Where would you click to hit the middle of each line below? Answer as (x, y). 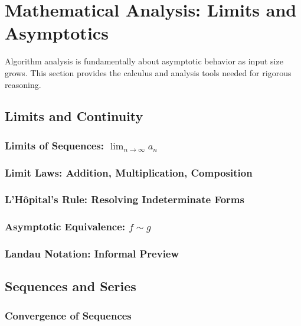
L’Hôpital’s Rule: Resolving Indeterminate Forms (125, 199)
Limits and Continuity (74, 116)
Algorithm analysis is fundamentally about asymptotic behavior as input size (144, 61)
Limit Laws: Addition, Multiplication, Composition (129, 172)
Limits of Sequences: (55, 145)
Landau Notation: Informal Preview (92, 254)
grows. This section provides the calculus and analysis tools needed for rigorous (148, 72)
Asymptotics (57, 33)
